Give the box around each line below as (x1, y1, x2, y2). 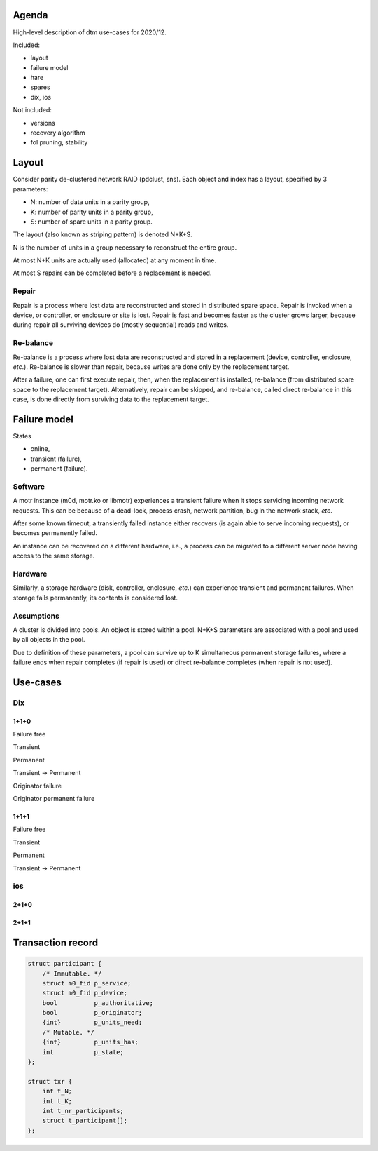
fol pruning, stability (30, 138, 88, 147)
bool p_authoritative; (42, 999, 154, 1007)
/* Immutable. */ (42, 969, 102, 978)
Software (13, 481, 45, 491)
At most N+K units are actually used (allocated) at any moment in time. (13, 256, 217, 264)
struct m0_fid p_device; (42, 989, 128, 997)
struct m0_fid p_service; (42, 979, 132, 987)
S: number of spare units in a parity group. (30, 217, 153, 226)
